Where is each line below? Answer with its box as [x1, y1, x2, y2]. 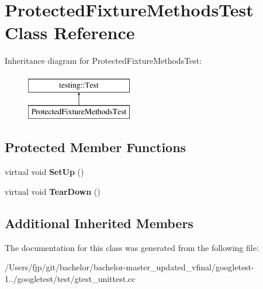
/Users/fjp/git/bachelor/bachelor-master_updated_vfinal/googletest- [5, 261, 254, 273]
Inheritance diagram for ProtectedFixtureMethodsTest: [5, 54, 202, 67]
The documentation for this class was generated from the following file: [5, 241, 259, 253]
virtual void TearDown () [5, 185, 101, 197]
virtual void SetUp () [5, 166, 84, 178]
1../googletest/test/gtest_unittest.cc [5, 272, 136, 284]
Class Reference [5, 20, 135, 44]
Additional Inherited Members [5, 214, 193, 232]
